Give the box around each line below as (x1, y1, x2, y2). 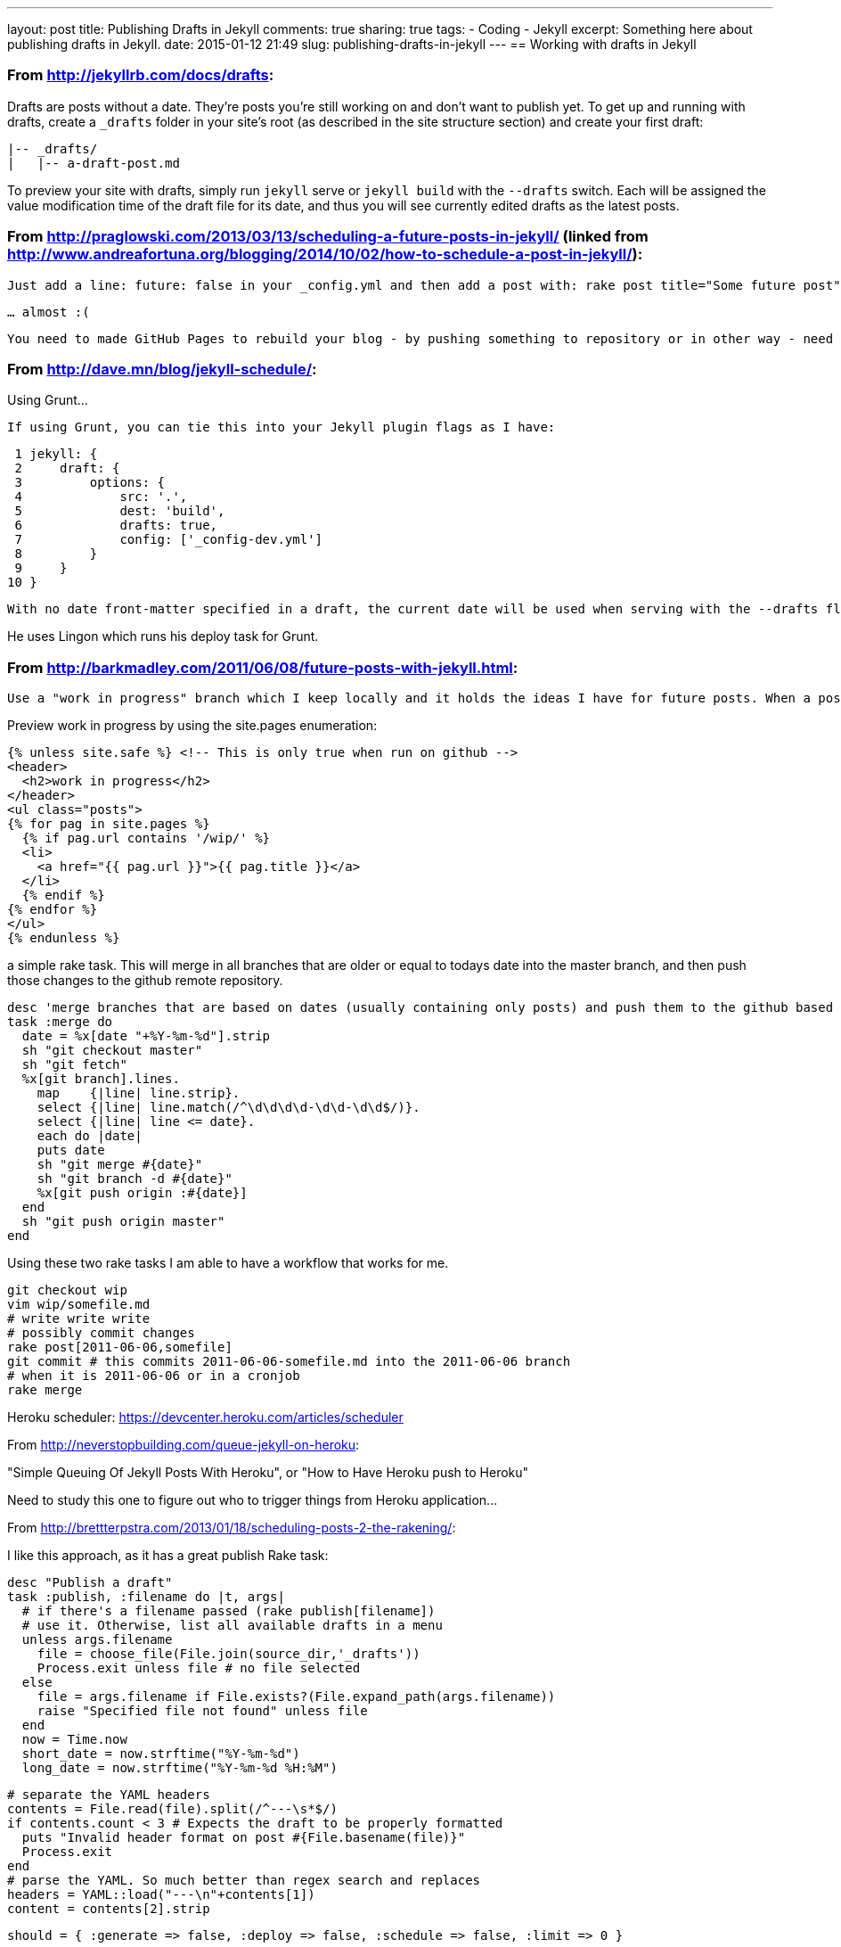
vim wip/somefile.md (7, 1297, 151, 1311)
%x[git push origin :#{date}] (37, 1186, 248, 1200)
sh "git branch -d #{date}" (37, 1171, 233, 1186)
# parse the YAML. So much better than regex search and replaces (7, 1873, 481, 1887)
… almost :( (7, 304, 90, 319)
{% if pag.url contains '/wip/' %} (21, 831, 271, 845)
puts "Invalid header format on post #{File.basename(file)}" (21, 1830, 466, 1844)
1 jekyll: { (14, 447, 98, 462)
